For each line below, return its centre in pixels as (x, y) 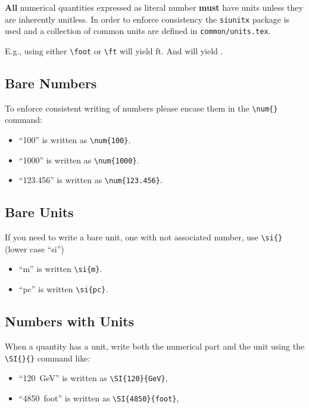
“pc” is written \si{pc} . (63, 289)
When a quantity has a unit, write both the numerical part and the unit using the (155, 346)
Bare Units (39, 212)
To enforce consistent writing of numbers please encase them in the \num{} (141, 108)
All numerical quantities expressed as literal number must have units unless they (154, 7)
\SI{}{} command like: (48, 358)
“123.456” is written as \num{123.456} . (90, 180)
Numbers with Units (70, 321)
